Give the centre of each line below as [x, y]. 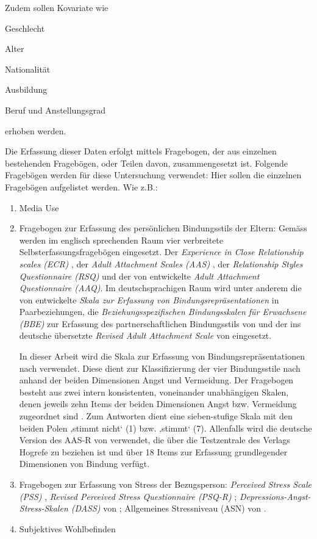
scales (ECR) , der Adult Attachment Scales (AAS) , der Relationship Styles [161, 263]
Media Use [39, 207]
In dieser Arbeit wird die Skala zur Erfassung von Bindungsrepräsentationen [162, 356]
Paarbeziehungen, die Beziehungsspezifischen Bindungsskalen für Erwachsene [163, 312]
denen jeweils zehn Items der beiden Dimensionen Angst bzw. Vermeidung [158, 404]
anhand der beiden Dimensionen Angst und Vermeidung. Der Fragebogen [156, 380]
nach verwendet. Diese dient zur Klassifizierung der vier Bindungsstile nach [160, 368]
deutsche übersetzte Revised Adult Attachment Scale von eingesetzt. [145, 335]
